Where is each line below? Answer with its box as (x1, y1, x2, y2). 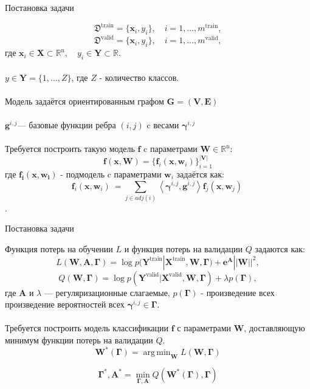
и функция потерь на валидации (124, 243, 243, 255)
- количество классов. (99, 71, 179, 83)
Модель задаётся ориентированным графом (5, 94, 164, 107)
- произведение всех (201, 286, 275, 298)
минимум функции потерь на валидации (5, 334, 153, 346)
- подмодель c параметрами (60, 167, 162, 180)
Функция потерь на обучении (5, 243, 113, 255)
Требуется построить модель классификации (5, 322, 169, 334)
